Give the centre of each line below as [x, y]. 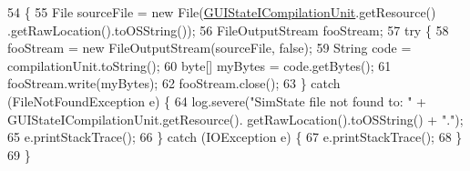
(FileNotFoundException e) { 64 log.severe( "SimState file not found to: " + [217, 101]
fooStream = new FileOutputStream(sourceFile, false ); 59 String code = [209, 48]
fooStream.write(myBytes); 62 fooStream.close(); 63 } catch [174, 83]
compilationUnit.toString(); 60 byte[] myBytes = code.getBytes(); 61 [199, 65]
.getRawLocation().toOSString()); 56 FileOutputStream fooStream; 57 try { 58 [228, 30]
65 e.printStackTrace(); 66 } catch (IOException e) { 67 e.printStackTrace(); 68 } [235, 137]
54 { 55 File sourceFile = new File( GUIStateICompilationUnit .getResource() [222, 12]
